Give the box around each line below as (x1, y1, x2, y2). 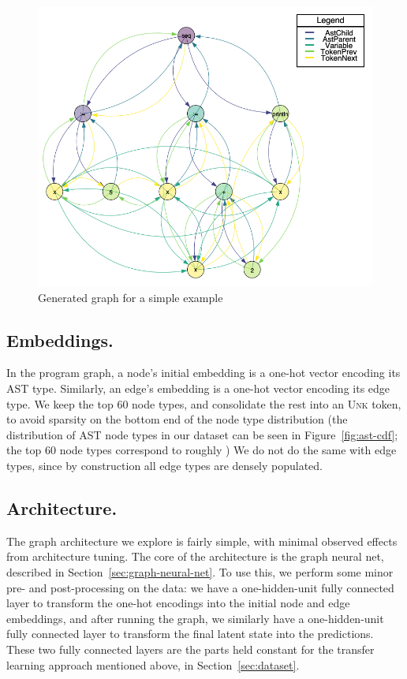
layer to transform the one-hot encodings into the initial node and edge (6, 595, 350, 611)
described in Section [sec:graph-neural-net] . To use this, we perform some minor (6, 564, 394, 580)
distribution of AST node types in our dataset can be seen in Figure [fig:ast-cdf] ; (6, 426, 398, 442)
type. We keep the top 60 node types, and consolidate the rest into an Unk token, (6, 395, 401, 412)
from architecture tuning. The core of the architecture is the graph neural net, (6, 548, 384, 565)
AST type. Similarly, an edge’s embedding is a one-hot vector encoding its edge (6, 380, 390, 397)
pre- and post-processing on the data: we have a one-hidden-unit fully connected (6, 579, 394, 595)
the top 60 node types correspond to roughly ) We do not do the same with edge (6, 442, 397, 458)
